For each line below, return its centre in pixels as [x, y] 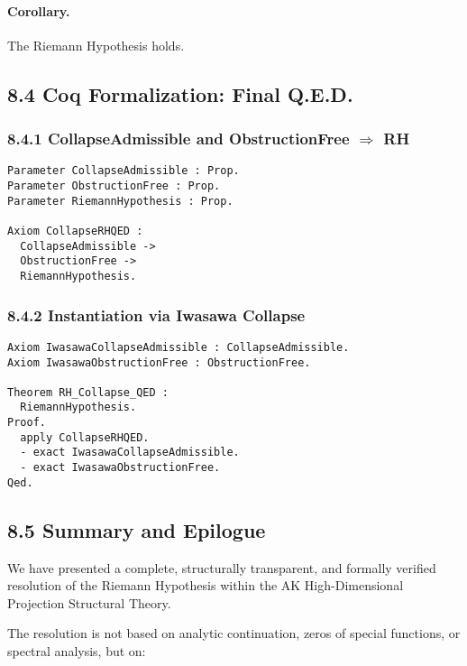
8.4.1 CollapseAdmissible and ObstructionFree [179, 139]
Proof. [27, 423]
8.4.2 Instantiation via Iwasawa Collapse [156, 314]
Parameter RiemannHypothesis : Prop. [120, 201]
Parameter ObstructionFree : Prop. [114, 186]
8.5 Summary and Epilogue [137, 529]
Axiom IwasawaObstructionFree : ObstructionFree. [159, 362]
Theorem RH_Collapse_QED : [88, 392]
